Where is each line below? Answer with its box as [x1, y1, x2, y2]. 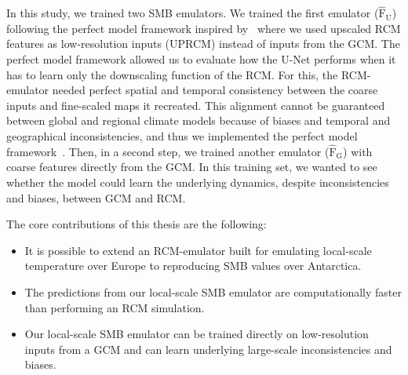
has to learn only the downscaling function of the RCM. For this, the [6, 66, 338, 82]
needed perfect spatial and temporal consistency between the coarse [52, 82, 378, 98]
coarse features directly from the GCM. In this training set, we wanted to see [6, 158, 377, 175]
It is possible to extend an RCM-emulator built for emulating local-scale [24, 242, 372, 258]
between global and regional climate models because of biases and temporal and [6, 112, 391, 129]
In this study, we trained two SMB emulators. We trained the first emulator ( [6, 5, 379, 21]
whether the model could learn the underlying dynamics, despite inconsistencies [6, 173, 389, 190]
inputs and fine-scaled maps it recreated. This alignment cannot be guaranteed [6, 96, 385, 113]
